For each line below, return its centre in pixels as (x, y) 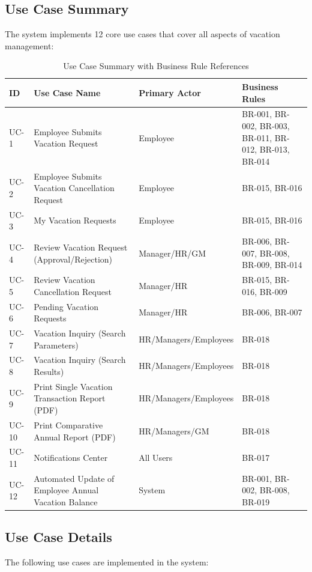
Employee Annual (66, 490)
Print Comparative (68, 424)
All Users (156, 458)
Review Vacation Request (81, 247)
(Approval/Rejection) (73, 259)
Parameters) (56, 345)
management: (29, 45)
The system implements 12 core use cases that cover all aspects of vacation (142, 34)
